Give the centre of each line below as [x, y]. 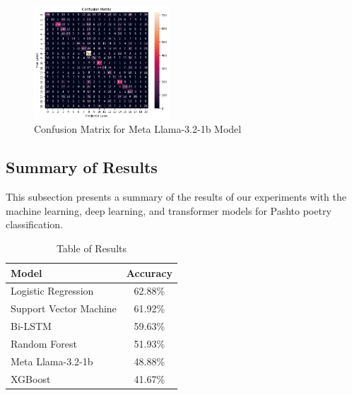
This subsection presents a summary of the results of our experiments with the [176, 197]
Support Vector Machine [64, 308]
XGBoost [31, 378]
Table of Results [92, 248]
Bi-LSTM [31, 326]
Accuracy [149, 272]
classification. [35, 224]
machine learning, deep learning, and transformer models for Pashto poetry [169, 210]
